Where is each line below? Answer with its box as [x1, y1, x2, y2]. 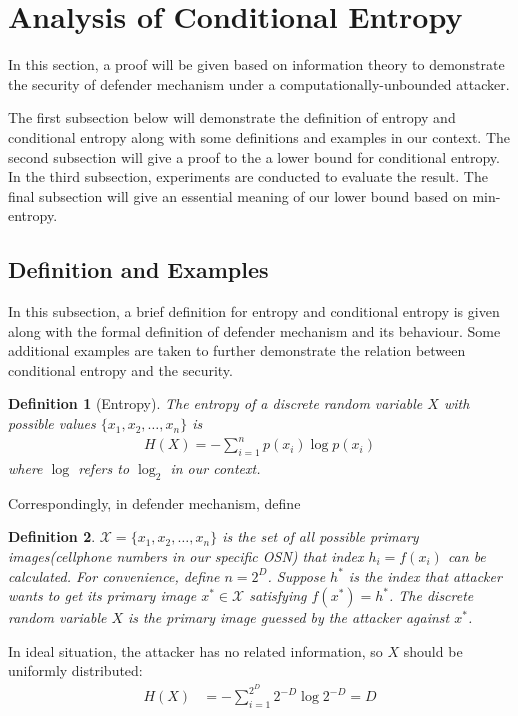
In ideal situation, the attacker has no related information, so [8, 640, 383, 661]
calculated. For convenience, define [8, 565, 220, 586]
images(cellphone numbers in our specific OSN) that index [8, 545, 364, 566]
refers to [78, 457, 130, 478]
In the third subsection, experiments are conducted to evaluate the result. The [8, 166, 488, 187]
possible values [8, 413, 96, 434]
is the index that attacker [348, 565, 502, 586]
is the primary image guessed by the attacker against [128, 607, 450, 628]
